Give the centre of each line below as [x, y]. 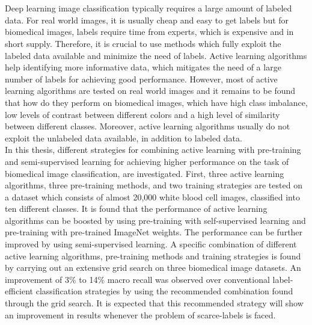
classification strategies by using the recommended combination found [164, 291]
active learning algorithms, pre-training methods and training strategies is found [153, 255]
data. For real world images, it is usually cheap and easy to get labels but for [147, 20]
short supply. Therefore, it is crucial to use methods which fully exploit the [143, 43]
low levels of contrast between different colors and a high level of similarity [142, 114]
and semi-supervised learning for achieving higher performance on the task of [147, 161]
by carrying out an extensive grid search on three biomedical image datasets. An [153, 268]
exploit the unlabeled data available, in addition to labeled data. [124, 138]
